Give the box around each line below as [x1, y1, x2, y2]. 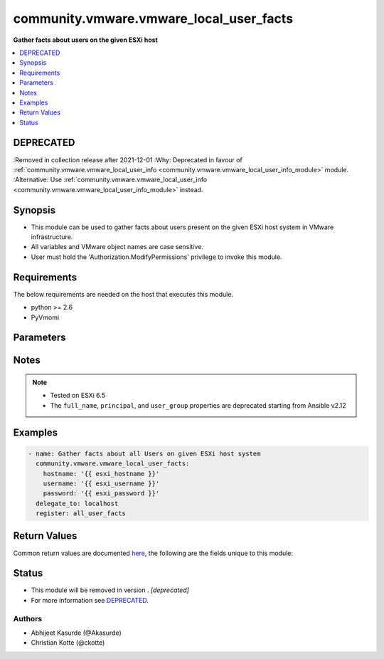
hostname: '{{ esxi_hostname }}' [43, 470, 160, 478]
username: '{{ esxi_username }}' [43, 479, 160, 487]
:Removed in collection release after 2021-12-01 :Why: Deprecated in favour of [13, 155, 243, 164]
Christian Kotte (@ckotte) [31, 638, 105, 647]
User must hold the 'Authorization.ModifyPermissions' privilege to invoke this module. [31, 253, 282, 261]
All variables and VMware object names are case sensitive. [31, 243, 204, 251]
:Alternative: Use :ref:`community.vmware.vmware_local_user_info [13, 175, 208, 184]
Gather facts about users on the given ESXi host [13, 36, 158, 44]
